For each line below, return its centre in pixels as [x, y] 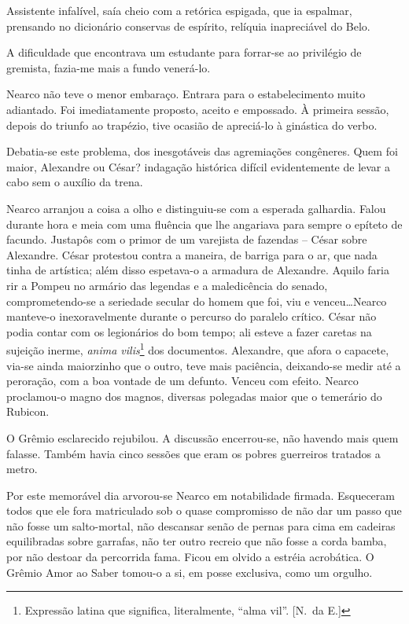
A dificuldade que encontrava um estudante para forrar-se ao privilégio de [184, 52]
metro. [22, 469]
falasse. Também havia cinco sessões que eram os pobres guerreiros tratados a [193, 453]
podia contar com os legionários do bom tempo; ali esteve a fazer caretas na [189, 331]
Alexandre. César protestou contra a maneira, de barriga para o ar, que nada [192, 254]
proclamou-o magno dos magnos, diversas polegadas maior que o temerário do [194, 396]
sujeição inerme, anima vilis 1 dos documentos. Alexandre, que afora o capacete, [198, 349]
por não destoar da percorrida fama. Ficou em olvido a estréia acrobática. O [190, 557]
